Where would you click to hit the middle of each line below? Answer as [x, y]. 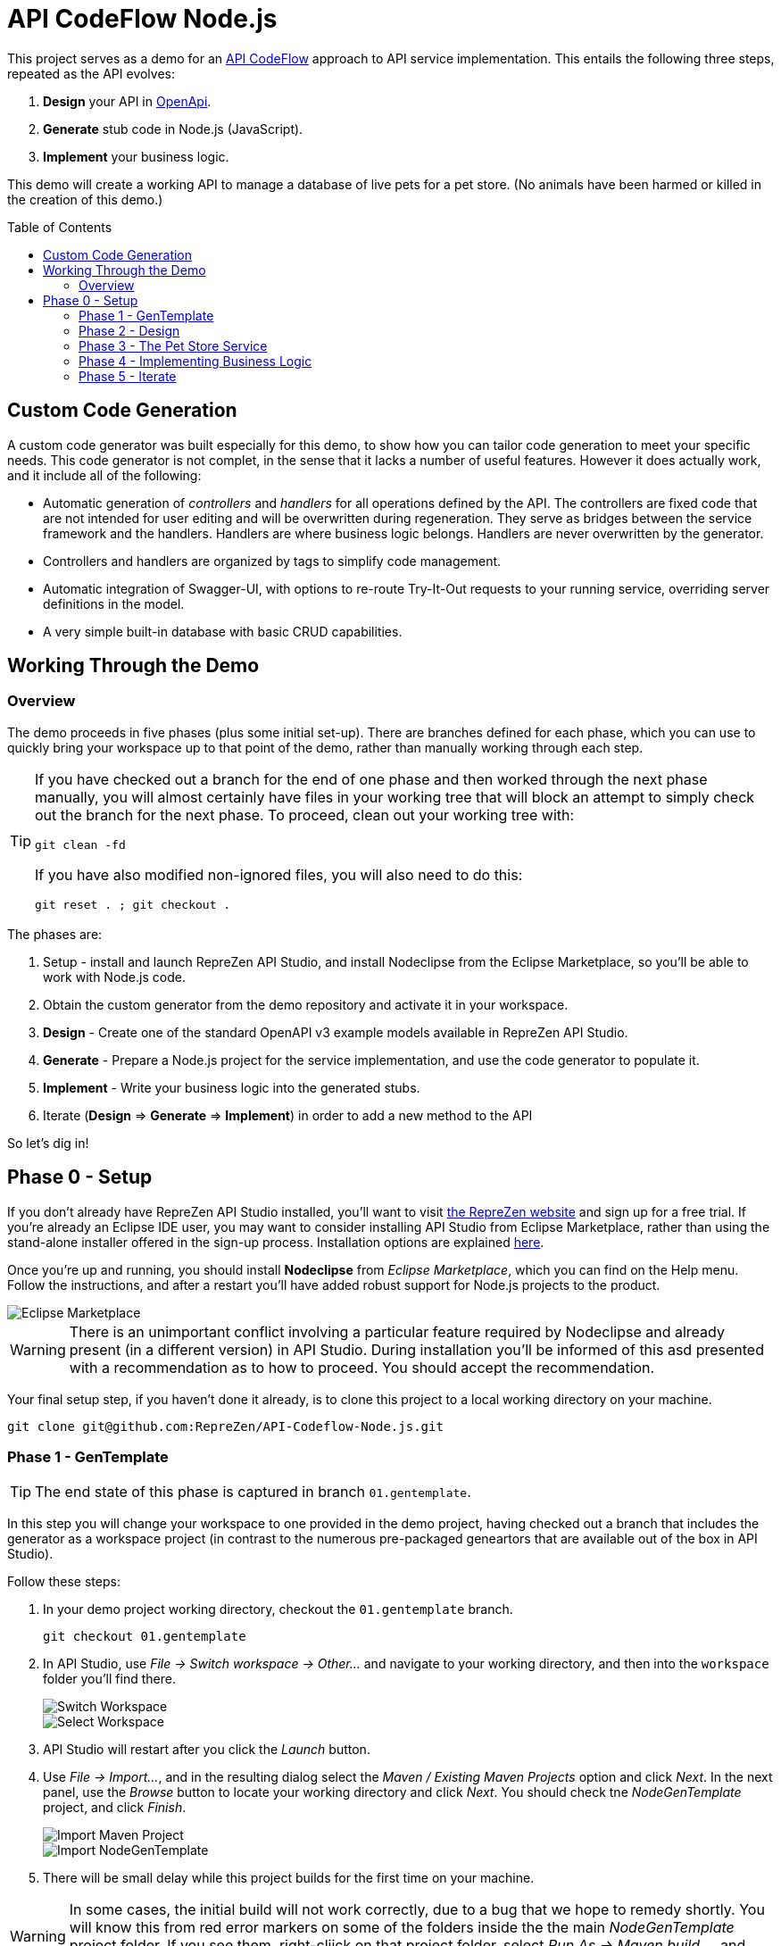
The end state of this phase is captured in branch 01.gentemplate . [253, 1492]
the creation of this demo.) [85, 199]
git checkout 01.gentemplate [145, 1637]
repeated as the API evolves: [91, 73]
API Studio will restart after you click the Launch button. [207, 1750]
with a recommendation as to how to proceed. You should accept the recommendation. [362, 1367]
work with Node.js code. [114, 977]
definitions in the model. [114, 603]
